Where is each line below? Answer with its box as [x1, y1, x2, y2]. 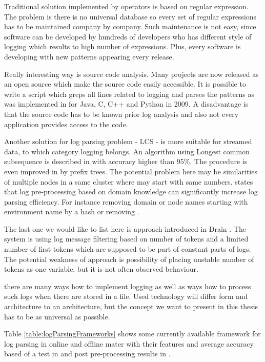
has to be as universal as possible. [4, 311, 110, 321]
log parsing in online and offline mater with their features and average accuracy [4, 338, 254, 349]
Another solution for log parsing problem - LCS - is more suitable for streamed [4, 136, 252, 147]
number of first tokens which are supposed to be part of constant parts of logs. [4, 244, 251, 254]
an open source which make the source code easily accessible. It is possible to [4, 78, 246, 89]
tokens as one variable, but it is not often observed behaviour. [4, 264, 198, 274]
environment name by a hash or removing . [4, 206, 139, 217]
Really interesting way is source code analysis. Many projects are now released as [4, 68, 259, 79]
